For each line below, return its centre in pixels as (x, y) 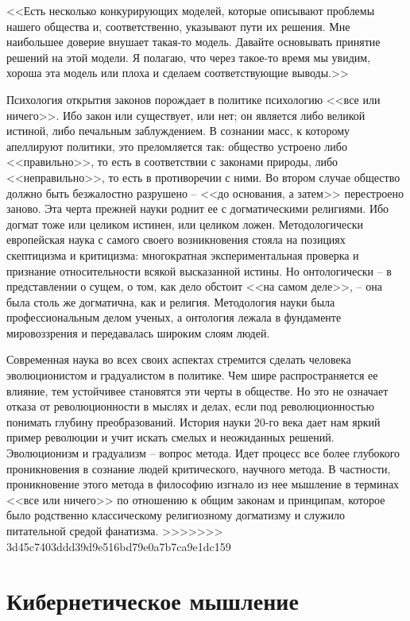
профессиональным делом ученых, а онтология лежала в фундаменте (174, 317)
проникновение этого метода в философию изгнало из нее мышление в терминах (203, 484)
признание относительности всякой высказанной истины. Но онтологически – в (199, 270)
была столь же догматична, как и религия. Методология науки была (171, 301)
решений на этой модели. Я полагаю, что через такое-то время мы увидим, (188, 57)
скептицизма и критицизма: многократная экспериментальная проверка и (183, 255)
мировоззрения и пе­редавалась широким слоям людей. (138, 332)
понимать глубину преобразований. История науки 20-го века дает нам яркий (193, 421)
